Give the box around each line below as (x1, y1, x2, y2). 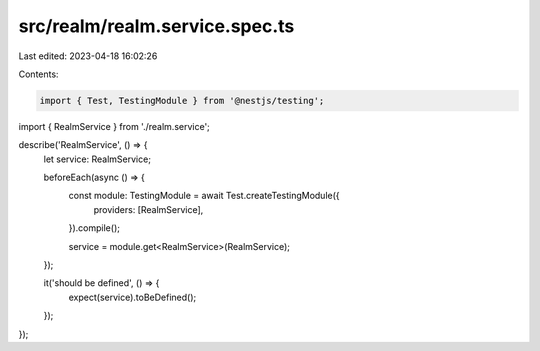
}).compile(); (68, 222, 120, 234)
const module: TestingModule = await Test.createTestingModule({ (68, 190, 340, 202)
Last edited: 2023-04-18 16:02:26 (18, 50, 158, 62)
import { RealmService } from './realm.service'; (18, 120, 210, 132)
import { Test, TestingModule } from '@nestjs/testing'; (39, 95, 325, 106)
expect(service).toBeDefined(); (68, 291, 197, 303)
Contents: (18, 68, 59, 80)
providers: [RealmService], (93, 203, 204, 215)
